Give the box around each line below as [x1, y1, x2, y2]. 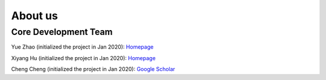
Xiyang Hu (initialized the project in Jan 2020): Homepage [11, 54, 156, 61]
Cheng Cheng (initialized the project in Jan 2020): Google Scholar [11, 66, 175, 73]
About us [11, 9, 59, 22]
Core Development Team [11, 26, 113, 37]
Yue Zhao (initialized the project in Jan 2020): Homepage [11, 43, 154, 51]
